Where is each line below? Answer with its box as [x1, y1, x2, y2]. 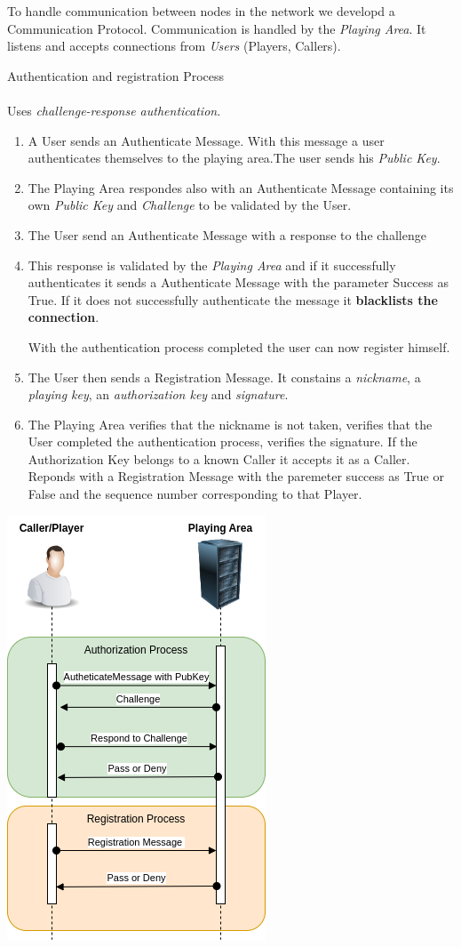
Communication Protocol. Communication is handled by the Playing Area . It [7, 19, 426, 37]
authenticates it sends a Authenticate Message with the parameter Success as [28, 273, 449, 292]
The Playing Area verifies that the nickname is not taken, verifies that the [28, 414, 433, 433]
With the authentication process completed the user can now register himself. [28, 337, 450, 356]
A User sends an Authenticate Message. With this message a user [28, 131, 385, 149]
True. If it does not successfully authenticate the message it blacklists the [28, 290, 438, 309]
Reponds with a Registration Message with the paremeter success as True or [28, 467, 444, 486]
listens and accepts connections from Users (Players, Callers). [7, 36, 341, 55]
